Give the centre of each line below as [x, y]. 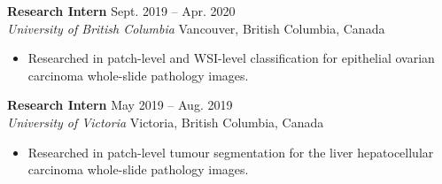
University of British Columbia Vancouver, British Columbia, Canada [196, 28]
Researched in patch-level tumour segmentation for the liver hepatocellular [231, 152]
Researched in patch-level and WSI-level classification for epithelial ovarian [231, 58]
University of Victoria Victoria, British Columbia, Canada [166, 122]
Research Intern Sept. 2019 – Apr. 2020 [121, 11]
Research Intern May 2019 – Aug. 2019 [120, 105]
